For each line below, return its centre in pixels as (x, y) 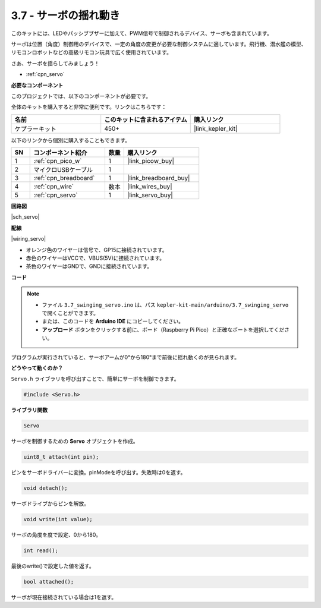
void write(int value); (58, 519)
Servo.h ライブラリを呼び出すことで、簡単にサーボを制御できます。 (95, 379)
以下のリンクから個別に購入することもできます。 (71, 140)
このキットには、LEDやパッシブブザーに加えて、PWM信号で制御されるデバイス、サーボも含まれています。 (142, 33)
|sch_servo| (25, 217)
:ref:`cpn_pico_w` (58, 161)
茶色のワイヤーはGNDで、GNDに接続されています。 (89, 266)
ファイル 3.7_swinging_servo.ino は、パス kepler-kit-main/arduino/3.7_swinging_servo (165, 305)
